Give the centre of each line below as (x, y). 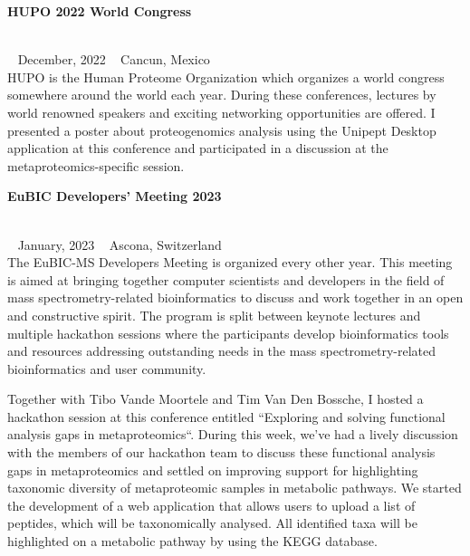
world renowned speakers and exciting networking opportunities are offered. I (221, 112)
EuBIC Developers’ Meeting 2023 (115, 196)
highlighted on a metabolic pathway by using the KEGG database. (192, 541)
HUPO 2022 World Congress (100, 11)
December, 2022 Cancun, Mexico (114, 59)
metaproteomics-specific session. (96, 165)
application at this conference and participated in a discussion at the (198, 148)
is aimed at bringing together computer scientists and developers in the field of (226, 279)
